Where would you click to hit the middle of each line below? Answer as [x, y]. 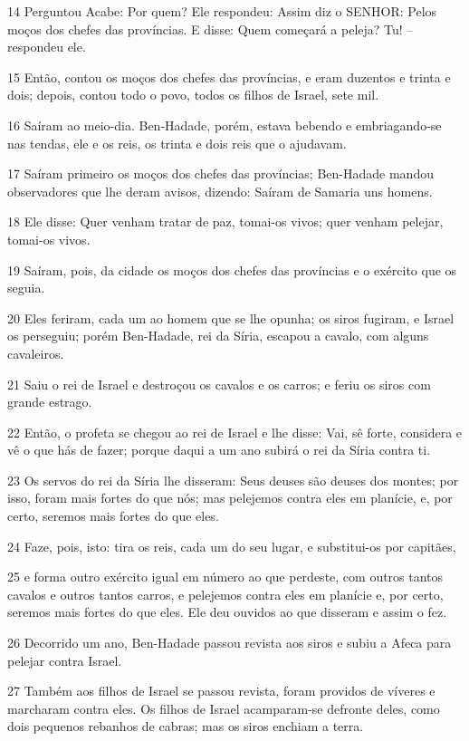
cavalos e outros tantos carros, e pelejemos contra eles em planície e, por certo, [225, 594]
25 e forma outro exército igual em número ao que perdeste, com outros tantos [225, 577]
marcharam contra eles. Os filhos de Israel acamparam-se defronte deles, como [224, 708]
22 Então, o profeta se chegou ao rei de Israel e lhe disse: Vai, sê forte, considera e [235, 432]
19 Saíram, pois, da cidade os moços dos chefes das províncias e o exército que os [232, 269]
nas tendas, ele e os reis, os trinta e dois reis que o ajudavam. [177, 143]
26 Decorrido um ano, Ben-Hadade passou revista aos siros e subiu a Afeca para [230, 643]
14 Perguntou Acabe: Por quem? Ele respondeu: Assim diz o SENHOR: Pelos [222, 11]
